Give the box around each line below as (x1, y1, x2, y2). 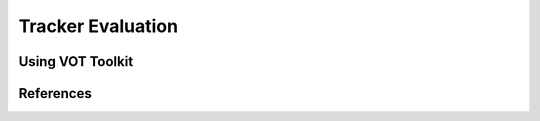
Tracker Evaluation (18, 15, 179, 37)
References (18, 85, 92, 102)
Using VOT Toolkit (18, 53, 134, 70)
